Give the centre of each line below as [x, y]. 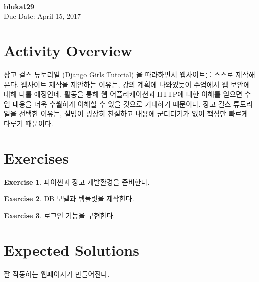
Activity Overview [68, 50]
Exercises [36, 158]
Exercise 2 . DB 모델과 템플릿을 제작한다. [69, 199]
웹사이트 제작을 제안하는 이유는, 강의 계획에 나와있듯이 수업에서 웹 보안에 [136, 84]
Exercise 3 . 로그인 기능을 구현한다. [60, 215]
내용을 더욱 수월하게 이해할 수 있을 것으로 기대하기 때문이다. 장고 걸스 [122, 103]
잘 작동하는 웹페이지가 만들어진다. [57, 274]
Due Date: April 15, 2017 [43, 16]
